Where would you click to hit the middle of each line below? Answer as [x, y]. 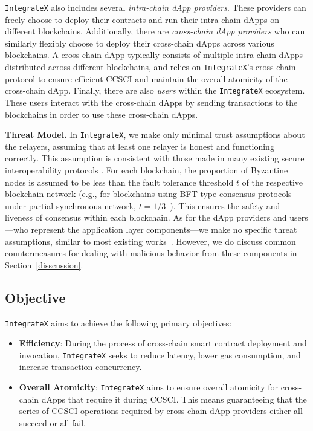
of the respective [273, 182]
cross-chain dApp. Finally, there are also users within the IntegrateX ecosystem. [155, 90]
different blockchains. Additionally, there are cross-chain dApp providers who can [155, 31]
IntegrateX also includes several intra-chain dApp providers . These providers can [156, 7]
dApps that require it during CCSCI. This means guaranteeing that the [174, 399]
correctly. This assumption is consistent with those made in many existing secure [155, 158]
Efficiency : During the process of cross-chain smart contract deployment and [163, 343]
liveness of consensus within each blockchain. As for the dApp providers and [146, 217]
